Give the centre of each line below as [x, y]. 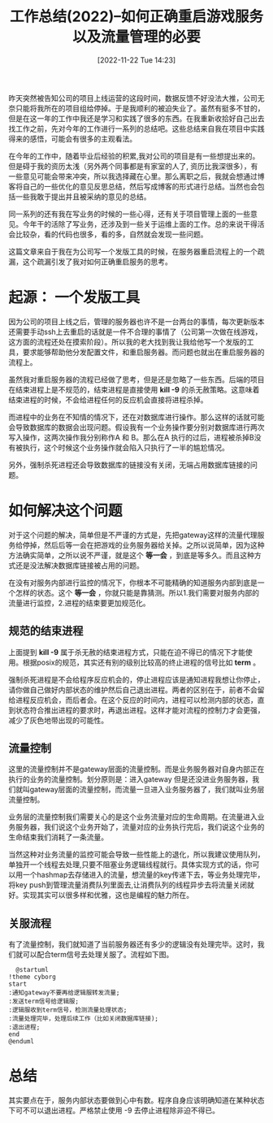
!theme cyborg [32, 977]
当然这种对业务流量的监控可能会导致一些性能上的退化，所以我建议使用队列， [136, 855]
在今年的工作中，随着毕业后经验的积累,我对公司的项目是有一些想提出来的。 [134, 156]
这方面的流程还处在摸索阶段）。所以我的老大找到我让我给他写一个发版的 [128, 341]
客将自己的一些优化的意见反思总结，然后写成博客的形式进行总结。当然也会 [133, 186]
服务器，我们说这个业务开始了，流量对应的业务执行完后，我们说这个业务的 [140, 827]
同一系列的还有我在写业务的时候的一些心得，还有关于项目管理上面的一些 [129, 214]
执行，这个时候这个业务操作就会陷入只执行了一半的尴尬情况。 [126, 447]
